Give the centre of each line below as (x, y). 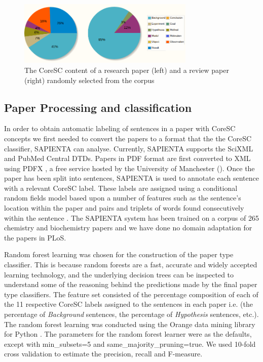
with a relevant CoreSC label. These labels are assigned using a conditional (121, 188)
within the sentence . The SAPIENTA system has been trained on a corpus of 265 (131, 217)
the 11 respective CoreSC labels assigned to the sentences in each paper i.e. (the (128, 304)
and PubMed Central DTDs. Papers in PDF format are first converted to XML (127, 158)
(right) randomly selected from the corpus (89, 80)
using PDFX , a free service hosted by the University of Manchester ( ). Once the (129, 168)
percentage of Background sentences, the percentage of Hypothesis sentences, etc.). (131, 314)
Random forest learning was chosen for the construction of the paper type (119, 254)
